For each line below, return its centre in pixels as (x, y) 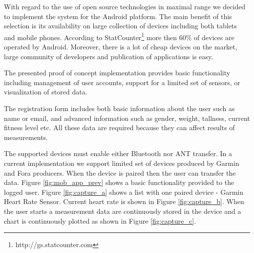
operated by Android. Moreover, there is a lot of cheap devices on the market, (121, 47)
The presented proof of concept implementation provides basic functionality (117, 73)
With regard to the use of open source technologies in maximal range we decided (125, 6)
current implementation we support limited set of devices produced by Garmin (122, 163)
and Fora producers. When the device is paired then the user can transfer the (120, 172)
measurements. (26, 137)
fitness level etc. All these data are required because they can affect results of (119, 127)
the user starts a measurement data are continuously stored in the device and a (123, 211)
